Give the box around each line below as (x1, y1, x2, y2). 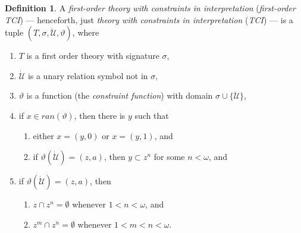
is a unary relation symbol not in (27, 69, 148, 81)
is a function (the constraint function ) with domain (26, 89, 213, 102)
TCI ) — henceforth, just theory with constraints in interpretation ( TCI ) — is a (5, 13, 293, 26)
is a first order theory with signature (26, 49, 159, 62)
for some (153, 150, 185, 163)
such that (134, 109, 169, 121)
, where (72, 26, 99, 39)
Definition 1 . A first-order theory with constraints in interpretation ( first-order (5, 2, 296, 14)
